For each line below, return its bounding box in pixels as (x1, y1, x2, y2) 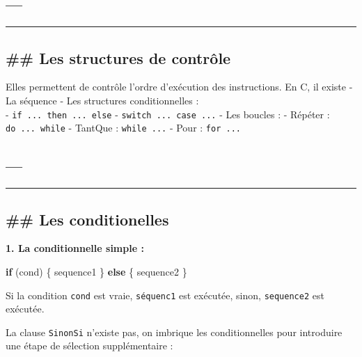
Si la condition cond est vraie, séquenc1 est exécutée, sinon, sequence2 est (6, 287, 324, 302)
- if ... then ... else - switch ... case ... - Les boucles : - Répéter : (6, 106, 330, 121)
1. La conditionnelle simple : (6, 241, 144, 255)
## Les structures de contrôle (6, 47, 231, 68)
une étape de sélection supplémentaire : (6, 338, 173, 353)
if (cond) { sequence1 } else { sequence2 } (6, 264, 187, 278)
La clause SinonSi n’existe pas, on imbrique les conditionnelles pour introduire (6, 324, 343, 339)
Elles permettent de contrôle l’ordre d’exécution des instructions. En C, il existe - (6, 79, 353, 94)
